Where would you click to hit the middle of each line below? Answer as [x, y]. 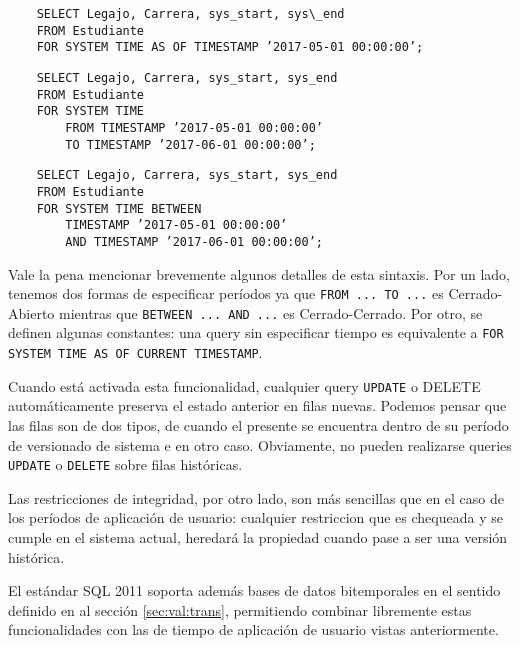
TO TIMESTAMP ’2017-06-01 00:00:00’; [190, 144]
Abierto [31, 312]
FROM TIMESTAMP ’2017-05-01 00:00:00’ [194, 127]
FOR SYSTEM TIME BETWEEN [119, 208]
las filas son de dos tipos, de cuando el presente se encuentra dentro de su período [258, 425]
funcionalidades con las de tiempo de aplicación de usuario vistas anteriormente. [253, 629]
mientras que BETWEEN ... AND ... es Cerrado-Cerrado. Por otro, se [270, 312]
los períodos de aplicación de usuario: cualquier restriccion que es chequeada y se [255, 517]
